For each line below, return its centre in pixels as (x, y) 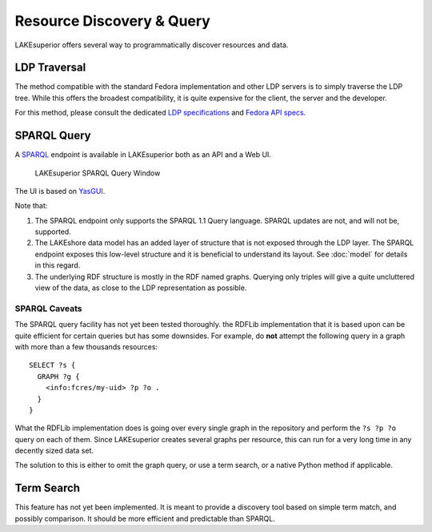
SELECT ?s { (52, 365)
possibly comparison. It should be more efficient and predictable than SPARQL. (145, 518)
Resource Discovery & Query (113, 21)
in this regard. (58, 265)
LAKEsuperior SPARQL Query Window (98, 173)
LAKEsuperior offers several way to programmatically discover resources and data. (152, 45)
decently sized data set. (54, 451)
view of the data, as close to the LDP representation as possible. (141, 288)
